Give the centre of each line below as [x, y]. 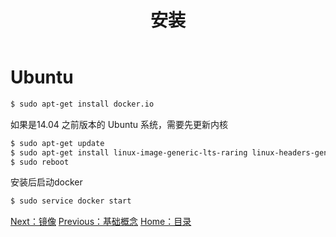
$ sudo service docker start [71, 201]
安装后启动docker [46, 182]
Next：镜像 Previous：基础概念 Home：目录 [101, 222]
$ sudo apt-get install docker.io [82, 104]
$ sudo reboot [40, 162]
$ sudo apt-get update [57, 143]
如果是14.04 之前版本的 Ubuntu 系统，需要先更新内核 [119, 124]
